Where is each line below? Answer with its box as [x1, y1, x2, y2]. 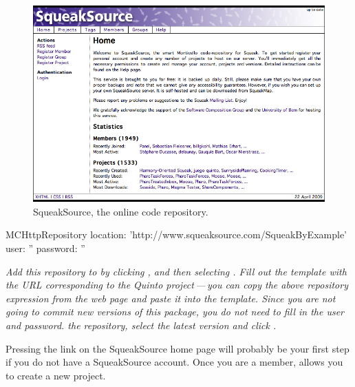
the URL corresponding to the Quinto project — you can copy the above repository [6, 278, 348, 292]
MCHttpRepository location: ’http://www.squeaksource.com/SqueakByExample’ [6, 227, 347, 242]
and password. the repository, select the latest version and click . [6, 317, 277, 332]
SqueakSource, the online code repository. [33, 204, 208, 218]
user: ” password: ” [6, 240, 85, 255]
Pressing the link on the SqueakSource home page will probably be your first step [6, 341, 349, 355]
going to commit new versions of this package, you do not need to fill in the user [6, 304, 345, 319]
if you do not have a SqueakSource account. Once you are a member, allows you [6, 355, 343, 369]
